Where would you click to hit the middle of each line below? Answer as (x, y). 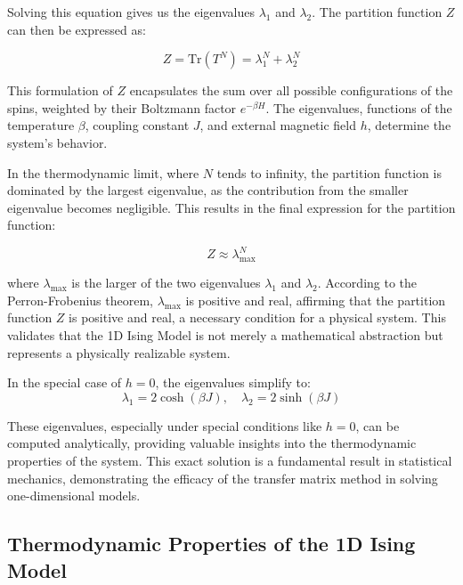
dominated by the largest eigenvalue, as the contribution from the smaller (208, 190)
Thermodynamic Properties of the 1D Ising (211, 544)
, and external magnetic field (278, 125)
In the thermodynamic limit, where (103, 172)
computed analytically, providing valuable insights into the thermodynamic (212, 443)
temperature (41, 125)
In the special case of (65, 382)
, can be (378, 425)
